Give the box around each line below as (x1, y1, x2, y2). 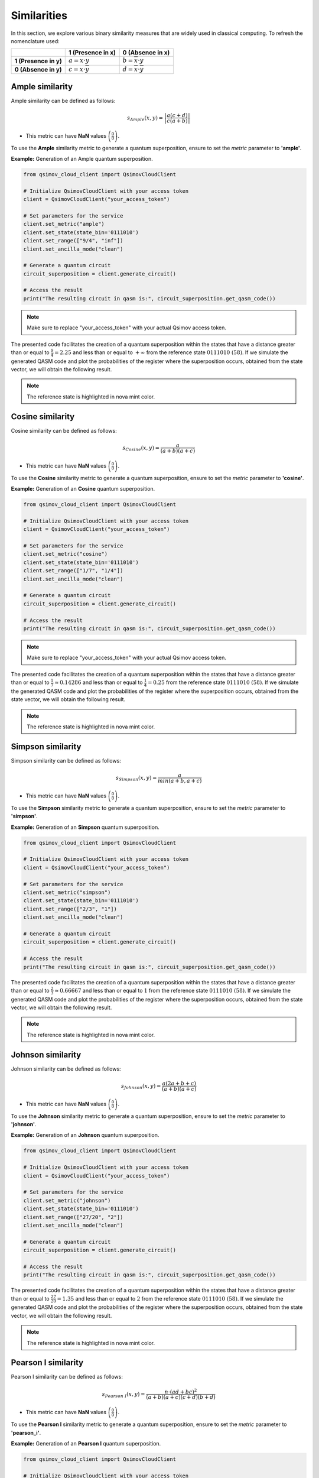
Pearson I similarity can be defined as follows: (11, 1373, 123, 1380)
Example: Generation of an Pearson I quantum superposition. (11, 1440, 161, 1447)
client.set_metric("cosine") (23, 550, 108, 558)
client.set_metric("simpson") (23, 889, 111, 896)
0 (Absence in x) (122, 48, 170, 57)
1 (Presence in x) (69, 48, 116, 57)
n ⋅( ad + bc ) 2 (164, 1387, 197, 1395)
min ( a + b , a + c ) (157, 777, 202, 785)
